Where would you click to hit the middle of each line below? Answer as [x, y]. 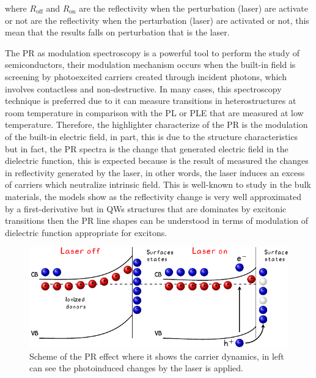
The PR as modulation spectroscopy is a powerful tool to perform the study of [152, 52]
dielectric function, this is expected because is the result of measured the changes [157, 161]
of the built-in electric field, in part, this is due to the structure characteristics [151, 136]
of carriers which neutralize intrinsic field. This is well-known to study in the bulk [158, 184]
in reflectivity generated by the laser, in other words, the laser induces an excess [155, 172]
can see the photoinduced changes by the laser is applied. [136, 368]
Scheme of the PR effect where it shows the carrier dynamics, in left [157, 356]
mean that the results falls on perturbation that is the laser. [117, 32]
